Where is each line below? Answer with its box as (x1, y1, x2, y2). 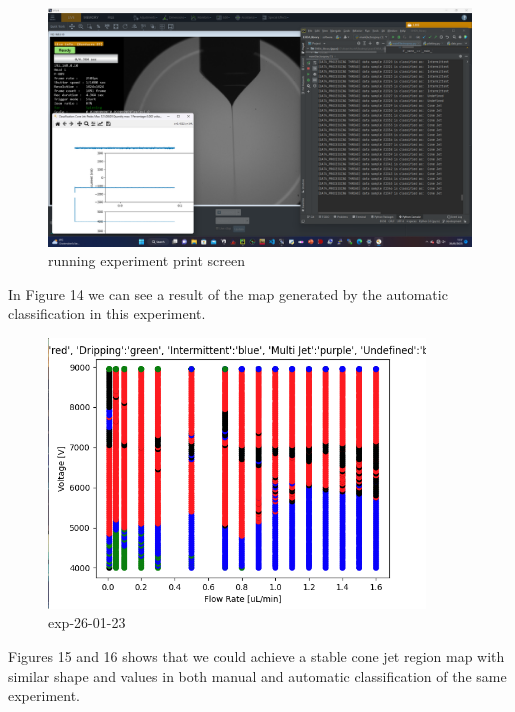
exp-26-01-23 (48, 612, 126, 633)
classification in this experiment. (8, 303, 206, 324)
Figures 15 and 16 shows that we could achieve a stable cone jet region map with (8, 645, 505, 666)
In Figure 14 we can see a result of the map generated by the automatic (8, 283, 448, 304)
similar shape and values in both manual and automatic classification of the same (8, 665, 507, 686)
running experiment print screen (48, 250, 246, 271)
